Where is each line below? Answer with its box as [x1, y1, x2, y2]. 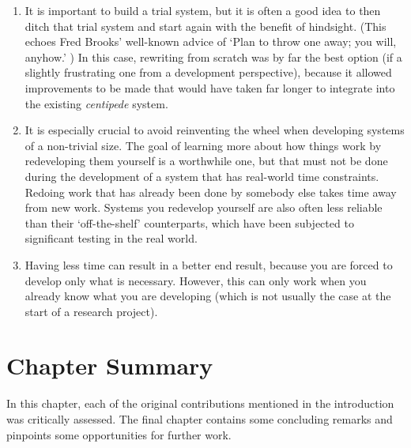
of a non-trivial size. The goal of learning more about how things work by [25, 137, 382, 153]
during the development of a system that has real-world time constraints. [25, 168, 379, 184]
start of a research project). [25, 303, 158, 319]
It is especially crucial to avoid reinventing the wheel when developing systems [25, 122, 405, 138]
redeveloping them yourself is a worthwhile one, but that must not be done [25, 152, 388, 169]
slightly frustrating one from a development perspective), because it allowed [25, 64, 392, 81]
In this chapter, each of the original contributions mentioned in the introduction [6, 395, 394, 412]
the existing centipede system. [25, 95, 168, 111]
